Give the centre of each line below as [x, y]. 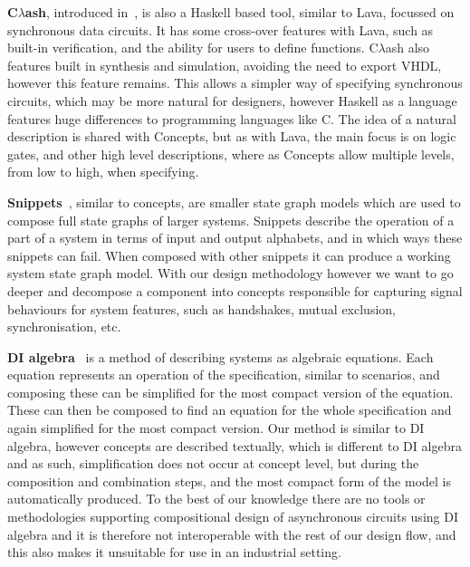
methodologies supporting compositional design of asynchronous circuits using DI [233, 517]
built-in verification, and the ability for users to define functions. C [193, 48]
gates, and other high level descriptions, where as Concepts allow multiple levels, [231, 154]
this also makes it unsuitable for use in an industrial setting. [174, 552]
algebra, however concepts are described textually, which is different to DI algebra [235, 445]
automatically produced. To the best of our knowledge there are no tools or [216, 499]
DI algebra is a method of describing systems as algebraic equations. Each [221, 356]
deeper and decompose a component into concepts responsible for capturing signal [235, 290]
